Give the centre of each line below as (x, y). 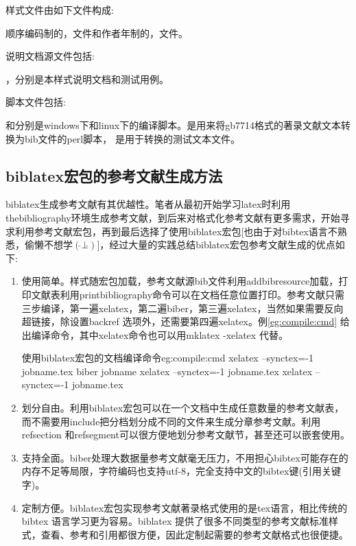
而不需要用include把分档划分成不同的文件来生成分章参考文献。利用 (171, 421)
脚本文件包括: (36, 102)
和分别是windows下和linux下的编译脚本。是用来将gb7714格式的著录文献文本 (173, 124)
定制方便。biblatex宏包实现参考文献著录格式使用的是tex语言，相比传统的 (185, 507)
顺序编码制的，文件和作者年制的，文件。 (97, 33)
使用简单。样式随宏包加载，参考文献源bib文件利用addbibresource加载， (180, 281)
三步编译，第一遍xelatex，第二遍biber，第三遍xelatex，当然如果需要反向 (182, 308)
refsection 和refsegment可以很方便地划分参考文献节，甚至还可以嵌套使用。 (186, 435)
